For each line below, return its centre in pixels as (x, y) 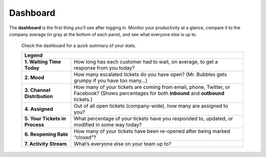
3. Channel (37, 90)
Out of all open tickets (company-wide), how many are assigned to (151, 106)
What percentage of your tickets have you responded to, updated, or (154, 118)
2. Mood (34, 78)
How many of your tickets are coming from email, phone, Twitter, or (152, 87)
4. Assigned (39, 109)
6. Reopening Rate (46, 134)
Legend (33, 55)
